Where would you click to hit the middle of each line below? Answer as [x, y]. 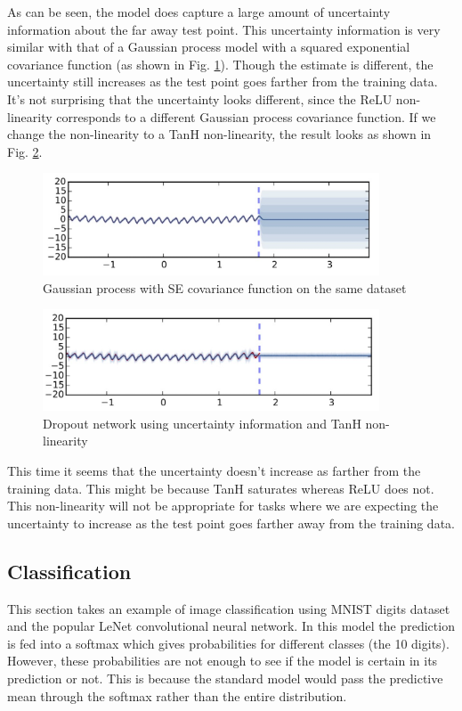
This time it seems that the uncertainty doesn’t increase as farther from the [214, 471]
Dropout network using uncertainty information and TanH [202, 423]
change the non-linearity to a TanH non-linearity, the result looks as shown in [219, 134]
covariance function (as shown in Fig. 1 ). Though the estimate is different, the [220, 64]
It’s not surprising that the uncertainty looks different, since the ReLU [200, 98]
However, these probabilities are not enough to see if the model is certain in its [223, 661]
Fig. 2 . [25, 151]
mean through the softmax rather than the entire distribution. [177, 695]
